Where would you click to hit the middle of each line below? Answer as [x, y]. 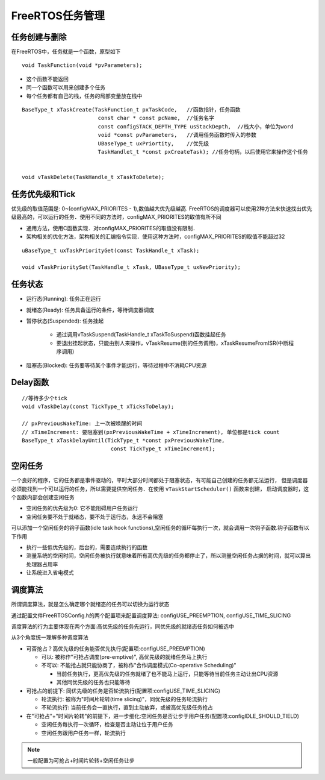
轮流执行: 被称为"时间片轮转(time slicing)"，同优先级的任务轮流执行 [124, 699]
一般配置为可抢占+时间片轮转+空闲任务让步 [81, 761]
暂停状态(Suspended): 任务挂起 [65, 321]
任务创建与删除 [39, 37]
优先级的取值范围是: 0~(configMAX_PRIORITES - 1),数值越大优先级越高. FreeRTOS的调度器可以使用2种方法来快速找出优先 [162, 209]
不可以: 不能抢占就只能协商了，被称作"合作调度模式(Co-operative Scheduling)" [139, 665]
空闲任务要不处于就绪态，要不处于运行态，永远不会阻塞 [95, 517]
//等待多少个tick [45, 398]
